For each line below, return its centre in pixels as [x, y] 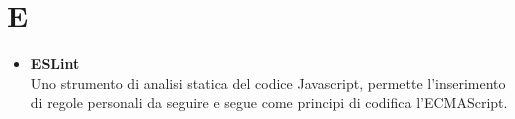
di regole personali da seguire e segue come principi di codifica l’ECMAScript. [269, 102]
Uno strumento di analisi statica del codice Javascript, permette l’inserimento [268, 82]
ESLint [55, 63]
